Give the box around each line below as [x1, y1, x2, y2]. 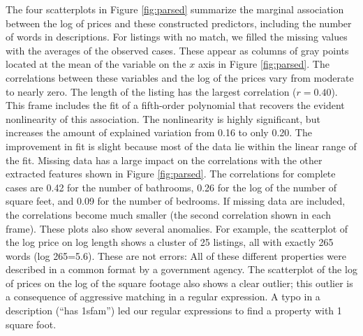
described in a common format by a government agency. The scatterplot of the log [6, 262, 357, 277]
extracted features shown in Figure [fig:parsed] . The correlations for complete [6, 166, 336, 181]
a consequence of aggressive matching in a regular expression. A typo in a [6, 289, 320, 304]
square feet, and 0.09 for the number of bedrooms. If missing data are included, [6, 193, 346, 208]
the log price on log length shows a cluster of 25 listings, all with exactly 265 [6, 235, 334, 249]
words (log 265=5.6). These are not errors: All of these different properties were [6, 248, 346, 263]
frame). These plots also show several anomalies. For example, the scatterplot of [6, 221, 348, 235]
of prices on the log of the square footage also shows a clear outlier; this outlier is [6, 275, 353, 290]
